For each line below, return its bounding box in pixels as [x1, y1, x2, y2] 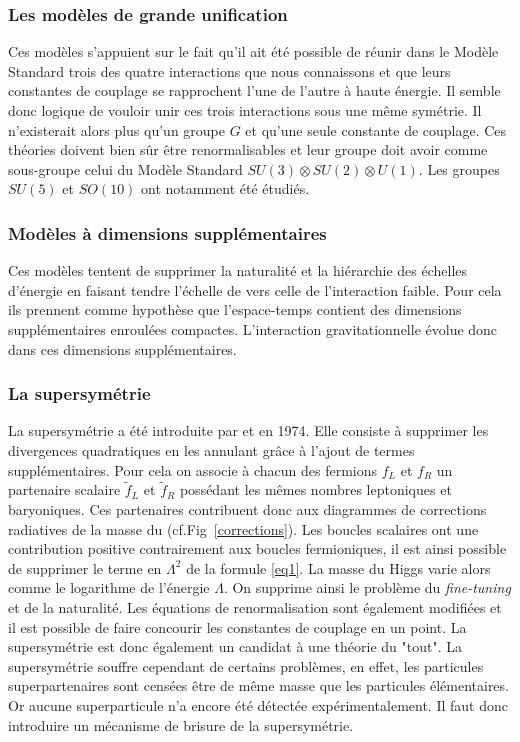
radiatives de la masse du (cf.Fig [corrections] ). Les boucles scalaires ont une [8, 518, 479, 539]
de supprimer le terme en [8, 557, 162, 578]
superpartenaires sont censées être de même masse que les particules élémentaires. [8, 675, 509, 696]
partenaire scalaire [8, 479, 121, 500]
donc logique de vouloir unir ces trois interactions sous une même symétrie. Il [8, 100, 482, 120]
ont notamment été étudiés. [141, 178, 310, 199]
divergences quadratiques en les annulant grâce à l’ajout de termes [8, 439, 415, 460]
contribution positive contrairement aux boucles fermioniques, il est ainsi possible [8, 538, 507, 559]
